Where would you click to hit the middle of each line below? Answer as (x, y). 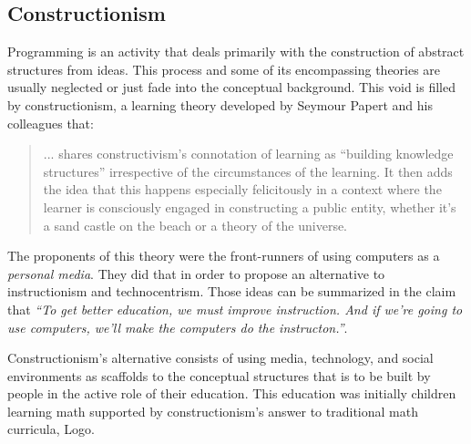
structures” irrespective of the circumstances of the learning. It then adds (248, 171)
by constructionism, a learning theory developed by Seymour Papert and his (220, 104)
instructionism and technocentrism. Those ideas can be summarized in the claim (232, 291)
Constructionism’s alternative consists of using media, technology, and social (220, 358)
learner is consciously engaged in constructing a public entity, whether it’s (250, 207)
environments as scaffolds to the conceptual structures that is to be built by (219, 375)
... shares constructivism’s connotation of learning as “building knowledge (248, 154)
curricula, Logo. (51, 429)
